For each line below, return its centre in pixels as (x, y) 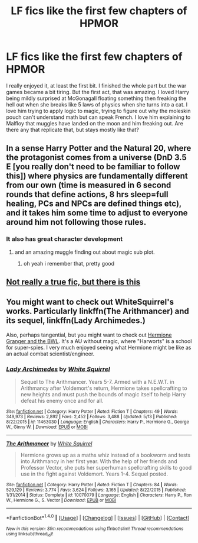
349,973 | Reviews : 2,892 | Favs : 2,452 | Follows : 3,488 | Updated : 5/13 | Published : (92, 417)
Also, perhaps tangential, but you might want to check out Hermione (89, 335)
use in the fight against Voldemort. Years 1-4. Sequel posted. (94, 474)
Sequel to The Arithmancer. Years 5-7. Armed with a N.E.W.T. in (98, 382)
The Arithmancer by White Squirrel (49, 444)
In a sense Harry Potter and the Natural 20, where (99, 148)
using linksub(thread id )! (30, 534)
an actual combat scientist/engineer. (50, 354)
